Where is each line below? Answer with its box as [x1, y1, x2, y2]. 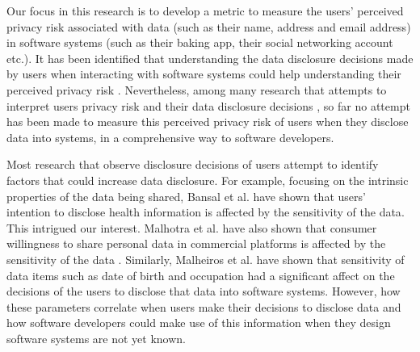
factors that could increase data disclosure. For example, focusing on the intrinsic [6, 171, 409, 188]
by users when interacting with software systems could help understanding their [6, 65, 401, 82]
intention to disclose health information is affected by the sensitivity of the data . [6, 203, 405, 220]
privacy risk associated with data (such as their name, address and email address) [6, 18, 411, 35]
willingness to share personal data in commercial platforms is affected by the [6, 235, 386, 252]
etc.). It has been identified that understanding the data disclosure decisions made [6, 49, 414, 66]
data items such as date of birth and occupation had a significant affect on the [6, 266, 395, 283]
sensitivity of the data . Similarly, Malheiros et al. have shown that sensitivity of [6, 250, 405, 267]
